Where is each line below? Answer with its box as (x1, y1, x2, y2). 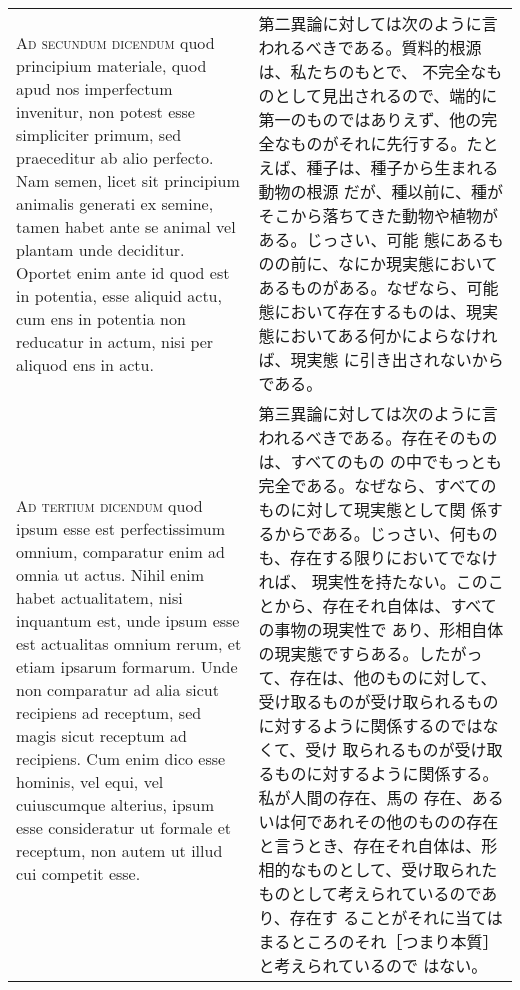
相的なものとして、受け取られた (258, 858, 498, 881)
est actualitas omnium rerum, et (16, 631, 242, 655)
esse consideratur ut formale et (16, 815, 232, 839)
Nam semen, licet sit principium (16, 168, 240, 192)
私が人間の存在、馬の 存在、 (258, 786, 472, 809)
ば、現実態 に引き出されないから (258, 348, 504, 371)
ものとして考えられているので (258, 882, 482, 905)
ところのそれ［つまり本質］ (290, 930, 499, 953)
